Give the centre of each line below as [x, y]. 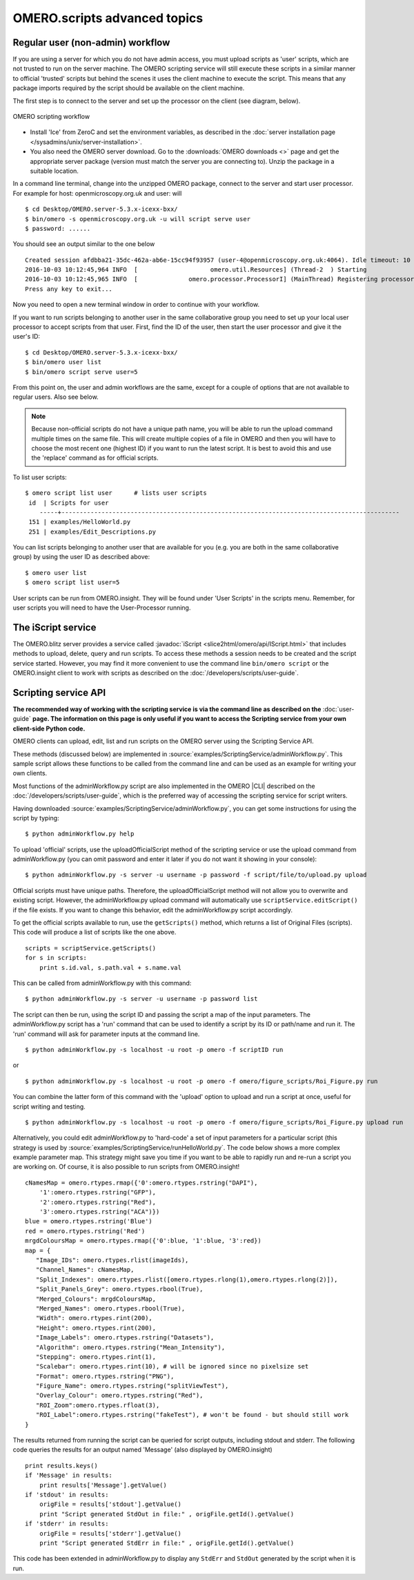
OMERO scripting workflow [51, 117]
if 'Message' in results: [69, 1475]
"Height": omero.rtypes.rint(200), [96, 1328]
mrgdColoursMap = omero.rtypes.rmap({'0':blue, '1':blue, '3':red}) [143, 1241]
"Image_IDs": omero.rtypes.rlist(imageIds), [112, 1260]
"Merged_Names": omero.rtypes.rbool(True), [110, 1308]
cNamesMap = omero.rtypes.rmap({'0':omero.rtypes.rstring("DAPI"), [141, 1183]
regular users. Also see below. [56, 397]
